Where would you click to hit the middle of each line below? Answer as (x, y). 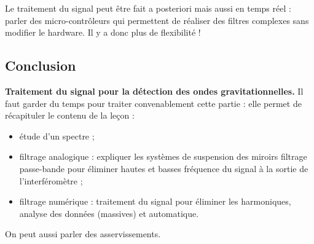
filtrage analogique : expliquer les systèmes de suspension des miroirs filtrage (163, 156)
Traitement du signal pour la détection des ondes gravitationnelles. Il (154, 91)
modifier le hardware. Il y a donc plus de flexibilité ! (103, 32)
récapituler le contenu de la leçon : (70, 115)
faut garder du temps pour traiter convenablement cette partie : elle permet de (153, 103)
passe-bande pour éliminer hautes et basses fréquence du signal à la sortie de (164, 168)
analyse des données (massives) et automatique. (109, 213)
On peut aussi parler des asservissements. (83, 234)
